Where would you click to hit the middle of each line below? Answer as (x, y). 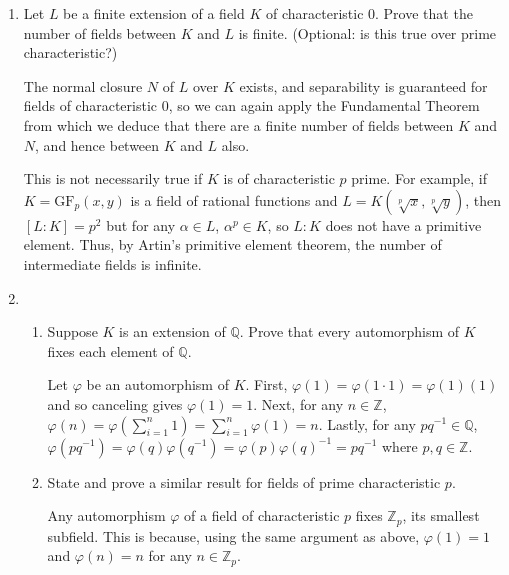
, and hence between (97, 144)
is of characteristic (279, 178)
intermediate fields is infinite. (112, 263)
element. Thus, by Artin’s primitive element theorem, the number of (232, 244)
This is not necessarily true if (113, 178)
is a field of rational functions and (234, 199)
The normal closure (83, 85)
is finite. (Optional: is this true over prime (367, 32)
